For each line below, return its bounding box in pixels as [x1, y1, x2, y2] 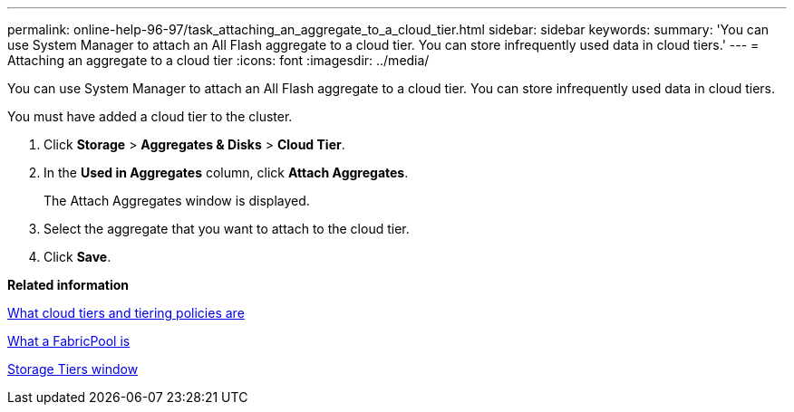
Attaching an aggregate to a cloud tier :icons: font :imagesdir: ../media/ [7, 53, 430, 68]
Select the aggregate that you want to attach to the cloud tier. [44, 221, 410, 236]
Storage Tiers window [7, 361, 139, 377]
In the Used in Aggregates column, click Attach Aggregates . [44, 165, 409, 180]
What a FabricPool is [7, 333, 131, 349]
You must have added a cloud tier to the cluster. [7, 109, 293, 124]
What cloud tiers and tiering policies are [7, 305, 245, 321]
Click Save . [44, 249, 111, 264]
